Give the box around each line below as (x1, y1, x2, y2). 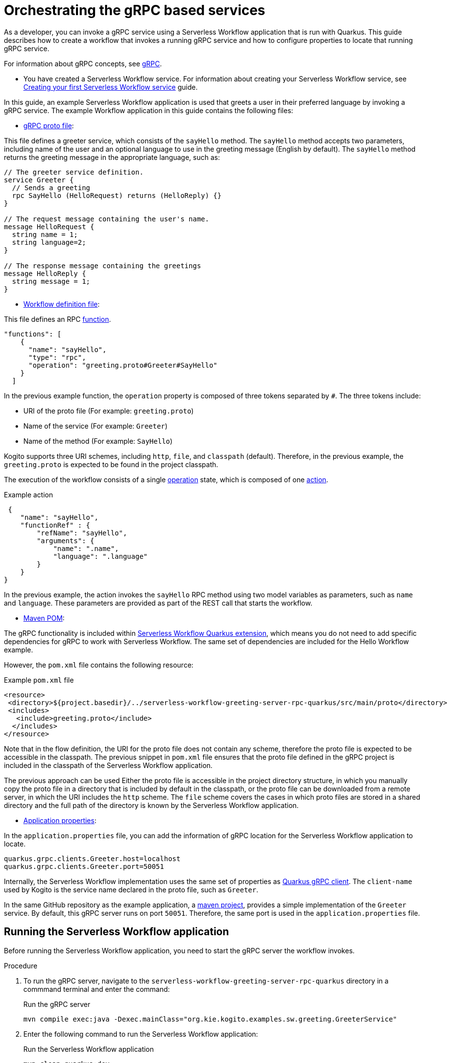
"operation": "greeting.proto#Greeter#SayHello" (28, 361, 218, 369)
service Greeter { (4, 176, 74, 184)
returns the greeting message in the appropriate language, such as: (4, 153, 220, 161)
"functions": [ (4, 330, 62, 338)
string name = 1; (12, 230, 78, 238)
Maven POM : (23, 613, 65, 622)
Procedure (4, 961, 38, 970)
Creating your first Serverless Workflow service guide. (23, 82, 198, 91)
